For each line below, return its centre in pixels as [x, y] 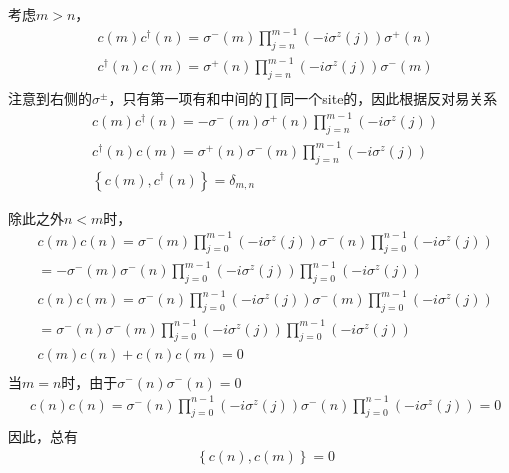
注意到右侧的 [50, 98]
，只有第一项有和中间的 [185, 98]
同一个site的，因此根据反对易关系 [389, 98]
